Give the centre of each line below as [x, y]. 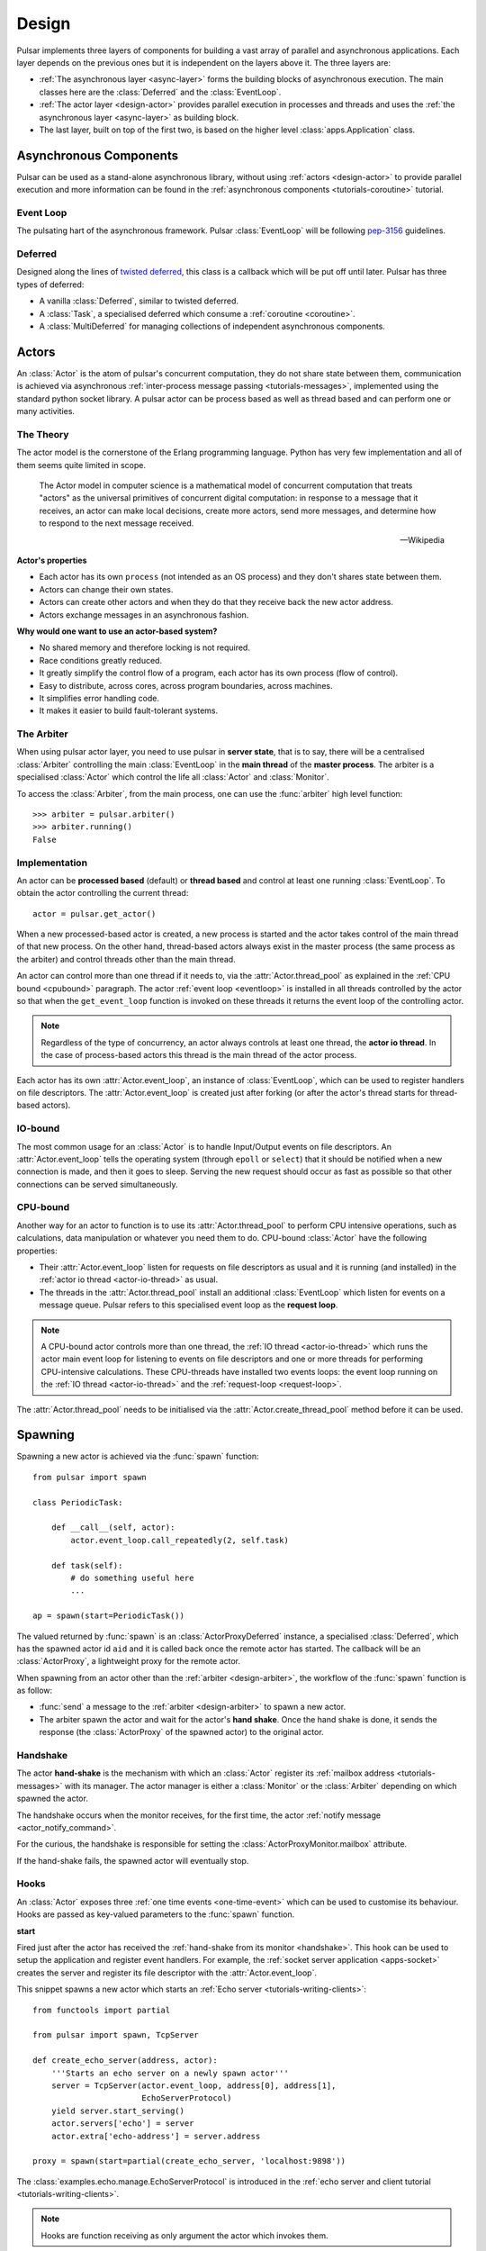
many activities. [46, 411]
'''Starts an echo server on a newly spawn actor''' [170, 2073]
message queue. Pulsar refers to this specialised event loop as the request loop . [189, 1305]
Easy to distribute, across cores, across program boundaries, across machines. [186, 685]
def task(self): [87, 1565]
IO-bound [38, 1128]
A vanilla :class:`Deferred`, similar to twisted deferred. [139, 301]
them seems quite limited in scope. [81, 465]
